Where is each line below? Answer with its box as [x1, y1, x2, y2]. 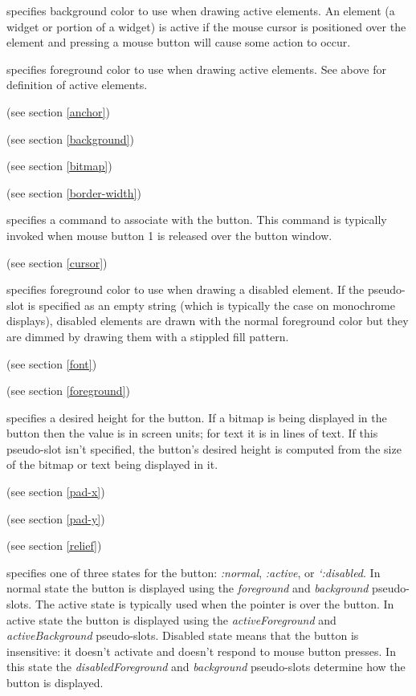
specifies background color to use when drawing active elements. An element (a [6, 2, 395, 18]
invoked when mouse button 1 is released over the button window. [6, 226, 332, 243]
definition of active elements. [6, 76, 148, 93]
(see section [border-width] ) [6, 184, 141, 201]
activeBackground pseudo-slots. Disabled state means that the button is [6, 627, 359, 644]
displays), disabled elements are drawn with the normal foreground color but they [6, 312, 409, 329]
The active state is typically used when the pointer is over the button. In [35, 596, 394, 613]
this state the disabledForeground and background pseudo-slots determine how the [6, 658, 406, 675]
